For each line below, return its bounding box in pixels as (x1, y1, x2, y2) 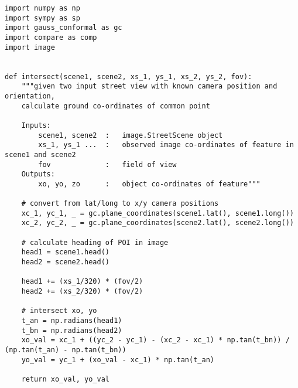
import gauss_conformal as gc (5, 23, 122, 32)
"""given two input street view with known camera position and (21, 82, 278, 91)
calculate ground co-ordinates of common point (21, 101, 210, 110)
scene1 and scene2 (5, 150, 76, 159)
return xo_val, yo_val (21, 375, 109, 383)
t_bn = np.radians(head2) (21, 326, 122, 335)
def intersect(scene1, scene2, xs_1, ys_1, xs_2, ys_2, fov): (5, 72, 252, 81)
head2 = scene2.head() (21, 258, 109, 267)
